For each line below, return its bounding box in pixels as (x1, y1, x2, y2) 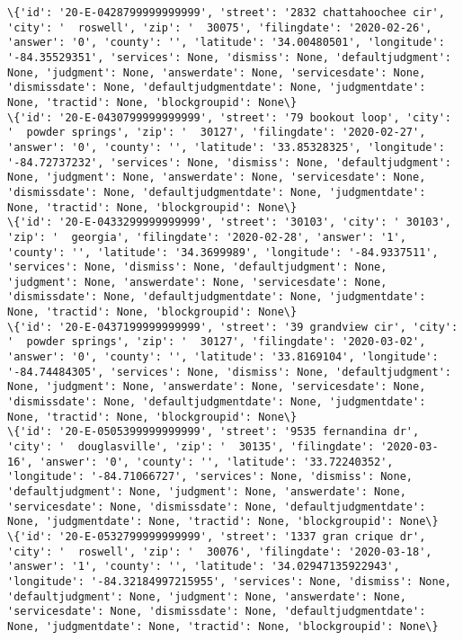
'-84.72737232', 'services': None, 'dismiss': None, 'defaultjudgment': (7, 156, 451, 169)
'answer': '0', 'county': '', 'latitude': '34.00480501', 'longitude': (7, 36, 445, 49)
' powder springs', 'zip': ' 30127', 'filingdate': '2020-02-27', (7, 126, 426, 139)
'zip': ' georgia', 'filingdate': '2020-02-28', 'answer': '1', (7, 230, 406, 244)
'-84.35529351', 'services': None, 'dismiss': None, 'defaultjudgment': (7, 50, 451, 64)
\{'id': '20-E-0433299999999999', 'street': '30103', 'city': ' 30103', (7, 216, 451, 229)
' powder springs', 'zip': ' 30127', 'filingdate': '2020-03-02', (7, 335, 426, 349)
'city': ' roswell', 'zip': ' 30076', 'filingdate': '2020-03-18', (7, 545, 432, 558)
